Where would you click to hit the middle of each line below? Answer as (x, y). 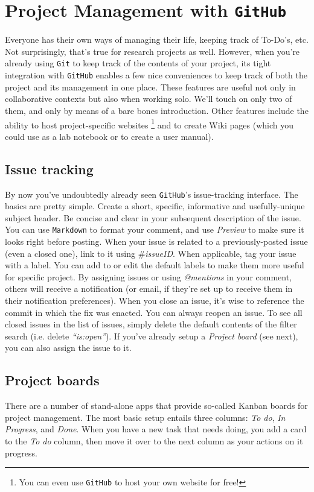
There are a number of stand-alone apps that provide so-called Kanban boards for (156, 405)
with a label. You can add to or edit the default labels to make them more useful (155, 265)
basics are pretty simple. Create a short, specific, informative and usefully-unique (155, 206)
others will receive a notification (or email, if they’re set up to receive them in (149, 289)
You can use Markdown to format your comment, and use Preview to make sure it (155, 229)
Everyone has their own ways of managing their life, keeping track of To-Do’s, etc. (157, 39)
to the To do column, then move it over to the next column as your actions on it (154, 441)
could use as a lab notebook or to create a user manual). (109, 136)
